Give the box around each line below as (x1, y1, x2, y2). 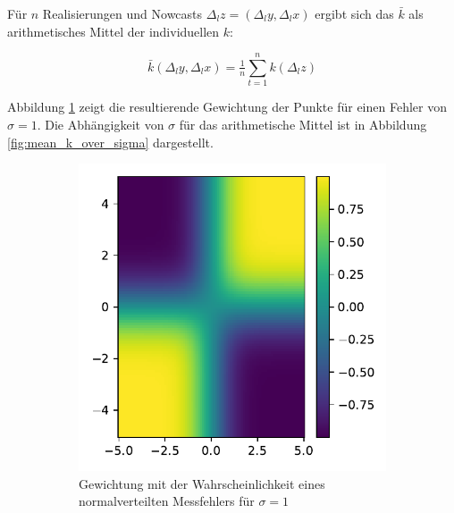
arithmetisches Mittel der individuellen (7, 21, 220, 40)
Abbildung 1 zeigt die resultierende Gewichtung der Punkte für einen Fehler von (7, 97, 447, 116)
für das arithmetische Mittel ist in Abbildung (179, 114, 427, 133)
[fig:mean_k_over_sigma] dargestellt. (7, 132, 214, 151)
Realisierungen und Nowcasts (42, 4, 203, 22)
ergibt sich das (315, 4, 394, 22)
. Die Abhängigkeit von (37, 114, 164, 133)
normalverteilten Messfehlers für (79, 492, 255, 510)
